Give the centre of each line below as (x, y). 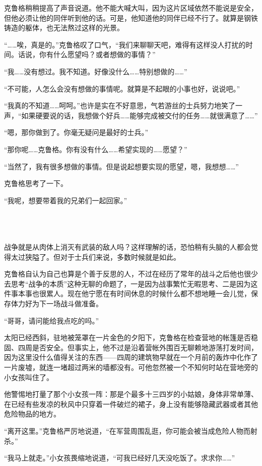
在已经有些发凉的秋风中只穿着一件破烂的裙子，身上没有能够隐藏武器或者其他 (131, 404)
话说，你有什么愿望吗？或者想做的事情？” (87, 54)
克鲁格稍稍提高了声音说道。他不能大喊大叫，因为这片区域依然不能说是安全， (131, 8)
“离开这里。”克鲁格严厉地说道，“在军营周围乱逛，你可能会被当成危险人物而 (127, 431)
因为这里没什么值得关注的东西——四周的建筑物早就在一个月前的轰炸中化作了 (131, 357)
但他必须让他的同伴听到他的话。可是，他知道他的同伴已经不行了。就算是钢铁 (131, 17)
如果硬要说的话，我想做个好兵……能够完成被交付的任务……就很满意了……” (140, 115)
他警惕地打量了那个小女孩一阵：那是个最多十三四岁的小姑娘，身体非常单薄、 (131, 394)
